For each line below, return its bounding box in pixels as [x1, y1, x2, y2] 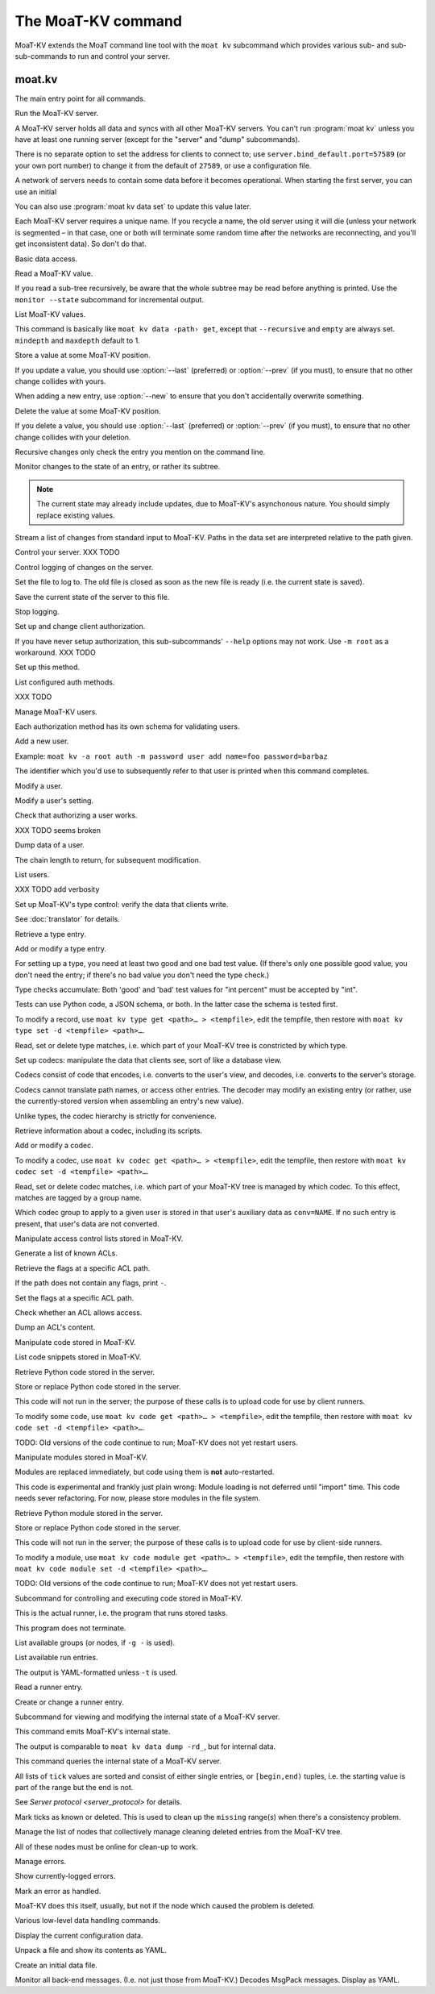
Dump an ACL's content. [14, 1322, 96, 1332]
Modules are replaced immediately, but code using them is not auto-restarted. [14, 1467, 275, 1477]
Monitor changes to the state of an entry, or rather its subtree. [14, 462, 221, 472]
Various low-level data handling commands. [14, 1916, 160, 1925]
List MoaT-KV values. [14, 310, 86, 319]
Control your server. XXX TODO [14, 547, 120, 557]
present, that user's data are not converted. [14, 1218, 159, 1229]
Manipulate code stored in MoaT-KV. [14, 1337, 136, 1347]
